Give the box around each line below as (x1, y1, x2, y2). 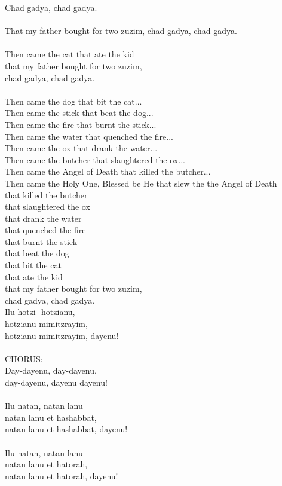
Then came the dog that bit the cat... (5, 94, 142, 107)
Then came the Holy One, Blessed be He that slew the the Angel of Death (5, 176, 277, 189)
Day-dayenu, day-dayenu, (5, 364, 97, 377)
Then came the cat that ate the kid (5, 48, 134, 60)
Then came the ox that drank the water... (5, 142, 158, 154)
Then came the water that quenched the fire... (5, 130, 174, 142)
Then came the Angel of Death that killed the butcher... (5, 165, 211, 178)
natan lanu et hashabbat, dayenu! (5, 423, 128, 435)
